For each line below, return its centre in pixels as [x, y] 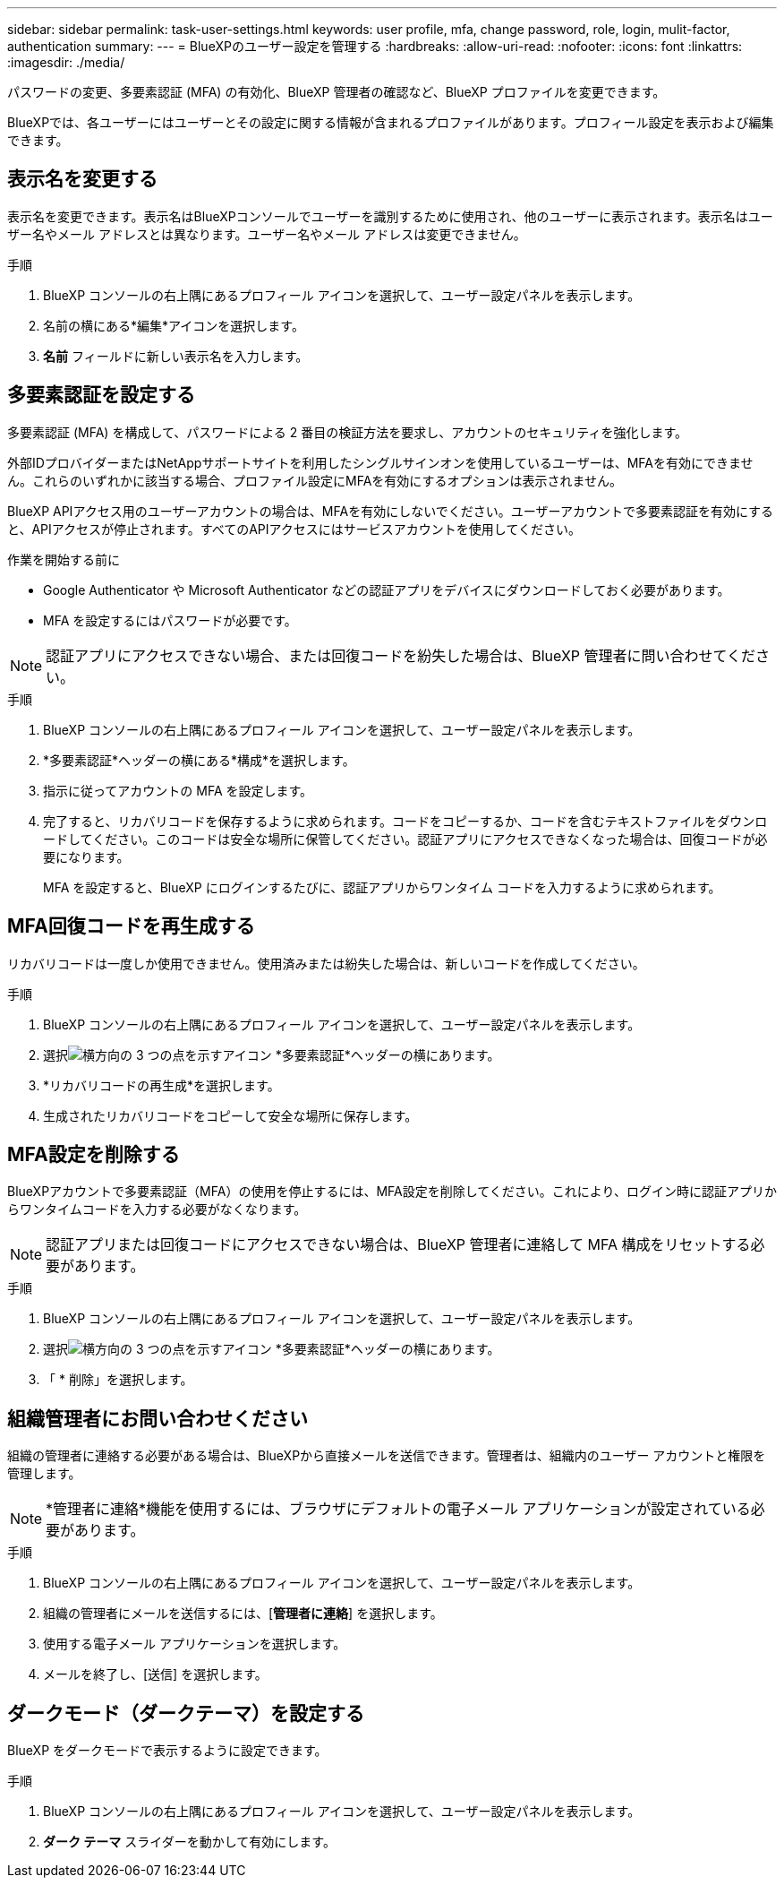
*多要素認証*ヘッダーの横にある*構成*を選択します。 [199, 760]
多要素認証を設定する [101, 395]
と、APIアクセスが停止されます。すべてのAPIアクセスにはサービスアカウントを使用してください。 [294, 529]
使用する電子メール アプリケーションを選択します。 [195, 1644]
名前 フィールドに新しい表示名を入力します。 [176, 356]
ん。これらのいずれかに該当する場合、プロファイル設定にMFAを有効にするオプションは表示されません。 [315, 480]
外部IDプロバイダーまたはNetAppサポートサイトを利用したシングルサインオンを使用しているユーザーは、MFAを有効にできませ [380, 462]
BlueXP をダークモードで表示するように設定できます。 [167, 1751]
